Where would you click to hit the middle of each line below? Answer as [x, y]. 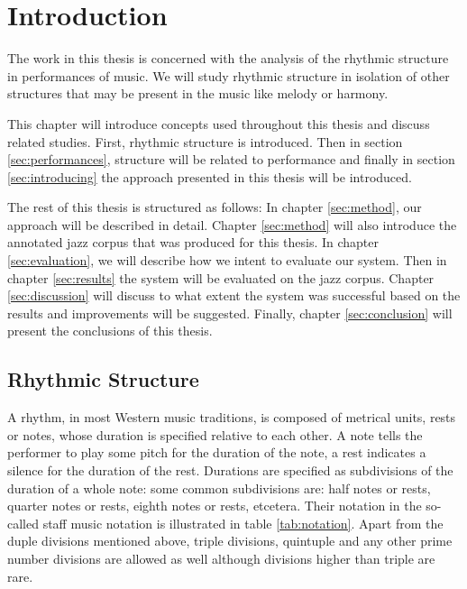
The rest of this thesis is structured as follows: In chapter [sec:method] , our [215, 207]
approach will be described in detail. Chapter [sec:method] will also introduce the [232, 224]
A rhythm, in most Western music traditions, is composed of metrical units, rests [232, 417]
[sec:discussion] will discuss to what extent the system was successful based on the [234, 295]
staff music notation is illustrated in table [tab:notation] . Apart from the [243, 523]
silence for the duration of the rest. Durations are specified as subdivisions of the [230, 470]
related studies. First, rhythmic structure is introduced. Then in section [205, 141]
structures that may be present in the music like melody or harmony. [198, 93]
